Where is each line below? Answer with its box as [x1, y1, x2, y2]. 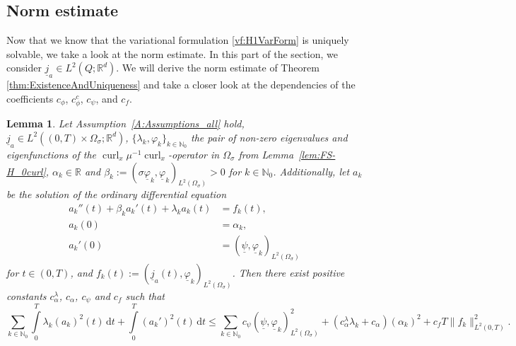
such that [125, 288, 165, 303]
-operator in [168, 146, 220, 161]
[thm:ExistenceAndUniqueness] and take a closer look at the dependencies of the [6, 77, 356, 92]
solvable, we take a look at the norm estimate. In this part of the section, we [6, 46, 338, 61]
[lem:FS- [298, 146, 336, 161]
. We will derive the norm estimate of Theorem [116, 60, 319, 75]
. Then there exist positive [232, 265, 345, 279]
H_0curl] [6, 163, 46, 178]
